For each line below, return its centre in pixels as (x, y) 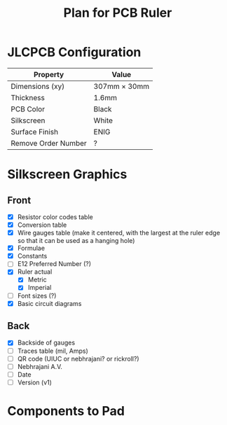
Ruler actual (35, 272)
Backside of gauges (46, 343)
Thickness (28, 97)
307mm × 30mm (122, 86)
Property (49, 74)
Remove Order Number (49, 143)
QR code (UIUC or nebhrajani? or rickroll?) (78, 358)
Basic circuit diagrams (49, 303)
